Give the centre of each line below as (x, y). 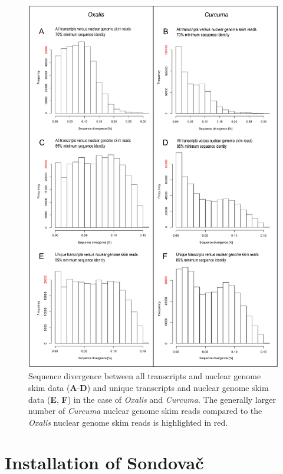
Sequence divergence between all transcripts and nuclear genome (145, 376)
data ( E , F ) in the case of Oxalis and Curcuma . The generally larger (152, 399)
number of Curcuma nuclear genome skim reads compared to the (145, 411)
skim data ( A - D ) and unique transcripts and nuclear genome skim (149, 387)
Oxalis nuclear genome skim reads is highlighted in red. (128, 422)
